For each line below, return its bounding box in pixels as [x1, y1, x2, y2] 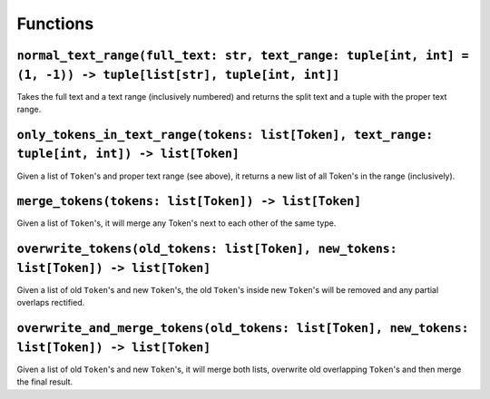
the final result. [16, 376, 73, 387]
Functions [16, 14, 94, 34]
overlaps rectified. [16, 297, 85, 308]
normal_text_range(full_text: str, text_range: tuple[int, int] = [16, 48, 469, 63]
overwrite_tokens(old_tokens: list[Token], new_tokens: [16, 241, 398, 257]
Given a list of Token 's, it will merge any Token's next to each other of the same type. [16, 218, 337, 229]
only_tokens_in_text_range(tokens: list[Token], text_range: [16, 127, 434, 142]
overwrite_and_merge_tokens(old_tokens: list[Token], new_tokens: [16, 321, 469, 336]
